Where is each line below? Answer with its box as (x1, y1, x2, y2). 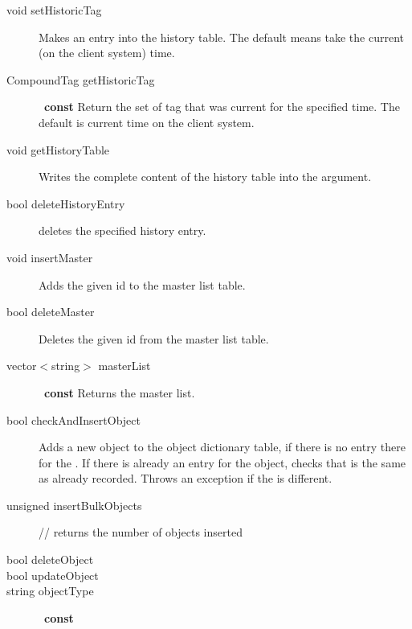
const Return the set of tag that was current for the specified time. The (44, 98, 400, 115)
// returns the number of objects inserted (39, 524, 243, 541)
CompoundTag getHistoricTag (6, 71, 155, 88)
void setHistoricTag (6, 2, 102, 18)
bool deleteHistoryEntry (6, 195, 125, 212)
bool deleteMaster (6, 303, 95, 320)
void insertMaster (6, 249, 93, 265)
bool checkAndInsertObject (6, 411, 141, 428)
